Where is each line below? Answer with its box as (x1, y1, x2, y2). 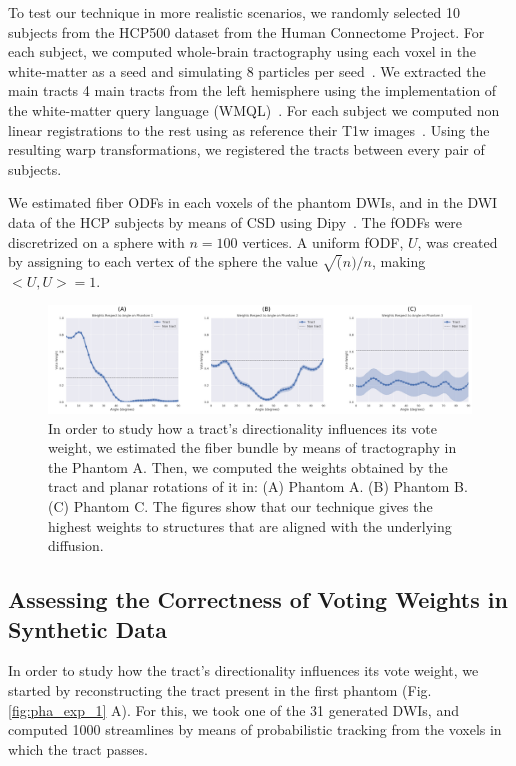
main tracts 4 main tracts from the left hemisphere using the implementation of (8, 80, 497, 101)
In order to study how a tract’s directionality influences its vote (48, 417, 437, 438)
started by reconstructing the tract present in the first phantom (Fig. (8, 679, 432, 700)
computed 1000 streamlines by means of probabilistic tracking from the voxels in (8, 719, 502, 740)
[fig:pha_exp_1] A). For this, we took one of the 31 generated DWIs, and (8, 699, 459, 720)
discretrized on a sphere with (8, 231, 185, 252)
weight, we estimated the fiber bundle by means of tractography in (48, 437, 457, 458)
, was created (417, 231, 498, 252)
